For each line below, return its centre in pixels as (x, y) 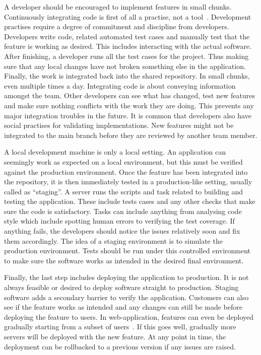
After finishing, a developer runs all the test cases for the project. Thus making (126, 56)
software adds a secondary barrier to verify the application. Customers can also (126, 297)
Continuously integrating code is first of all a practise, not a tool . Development (128, 16)
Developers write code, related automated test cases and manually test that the (127, 36)
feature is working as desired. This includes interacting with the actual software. (128, 46)
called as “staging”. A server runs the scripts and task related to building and (124, 191)
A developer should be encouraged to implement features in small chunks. (118, 7)
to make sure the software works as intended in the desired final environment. (124, 260)
